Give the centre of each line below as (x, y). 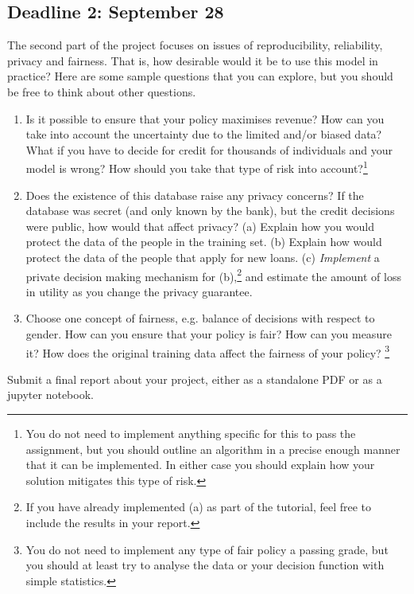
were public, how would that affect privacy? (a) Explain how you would (200, 226)
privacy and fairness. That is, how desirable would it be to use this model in (193, 60)
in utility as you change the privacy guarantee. (139, 291)
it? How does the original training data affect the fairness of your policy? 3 (208, 351)
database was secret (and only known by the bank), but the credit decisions (210, 211)
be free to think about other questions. (102, 91)
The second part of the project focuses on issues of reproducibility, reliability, (195, 45)
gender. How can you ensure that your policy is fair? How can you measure (209, 334)
